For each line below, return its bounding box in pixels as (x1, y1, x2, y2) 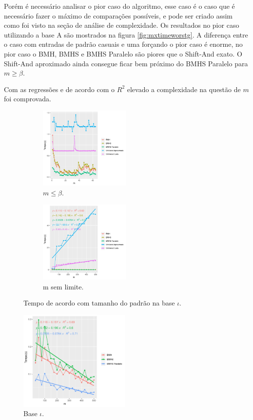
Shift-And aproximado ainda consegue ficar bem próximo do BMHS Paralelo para (4, 58, 248, 68)
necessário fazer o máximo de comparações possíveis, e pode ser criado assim (4, 10, 233, 20)
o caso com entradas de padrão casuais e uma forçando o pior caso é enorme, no (4, 39, 243, 49)
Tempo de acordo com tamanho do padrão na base (23, 298, 175, 308)
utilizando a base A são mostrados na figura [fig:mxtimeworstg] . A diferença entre (4, 29, 248, 39)
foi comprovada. (4, 94, 51, 104)
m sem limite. (43, 281, 84, 291)
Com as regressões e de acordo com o (4, 84, 115, 94)
